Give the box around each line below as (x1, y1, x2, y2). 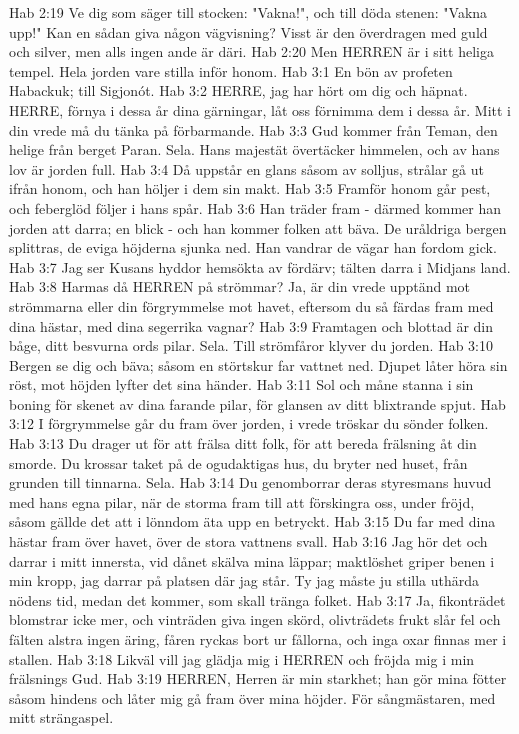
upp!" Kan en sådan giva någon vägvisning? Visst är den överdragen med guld (9, 21, 488, 42)
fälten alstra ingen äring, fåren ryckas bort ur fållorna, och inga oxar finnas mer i (9, 629, 507, 649)
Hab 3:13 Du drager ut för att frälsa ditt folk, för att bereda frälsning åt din (9, 433, 477, 454)
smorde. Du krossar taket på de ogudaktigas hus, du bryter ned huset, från (9, 452, 468, 473)
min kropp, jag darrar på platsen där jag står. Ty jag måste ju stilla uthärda (9, 570, 480, 591)
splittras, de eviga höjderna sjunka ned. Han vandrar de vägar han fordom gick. (9, 237, 497, 258)
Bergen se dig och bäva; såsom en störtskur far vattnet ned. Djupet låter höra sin (9, 354, 508, 375)
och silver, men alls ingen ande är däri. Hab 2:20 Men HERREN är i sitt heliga (9, 41, 494, 62)
